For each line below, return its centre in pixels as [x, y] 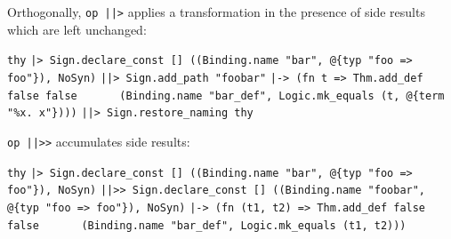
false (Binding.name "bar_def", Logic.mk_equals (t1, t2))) [207, 225]
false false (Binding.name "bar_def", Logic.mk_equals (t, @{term [226, 96]
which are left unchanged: [77, 29]
